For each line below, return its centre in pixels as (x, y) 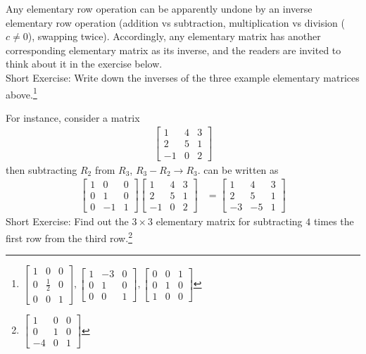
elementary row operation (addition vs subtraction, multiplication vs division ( (175, 22)
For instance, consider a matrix (73, 117)
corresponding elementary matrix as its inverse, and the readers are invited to (173, 50)
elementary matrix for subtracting (229, 221)
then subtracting (42, 169)
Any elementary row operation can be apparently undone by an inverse (159, 8)
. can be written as (238, 169)
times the (334, 221)
